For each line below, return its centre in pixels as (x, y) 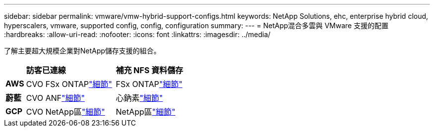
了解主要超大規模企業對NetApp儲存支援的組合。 (82, 51)
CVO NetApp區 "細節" (65, 112)
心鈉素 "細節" (139, 98)
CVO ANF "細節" (55, 98)
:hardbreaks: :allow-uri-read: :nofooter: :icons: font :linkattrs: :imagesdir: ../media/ (137, 34)
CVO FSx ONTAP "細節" (69, 84)
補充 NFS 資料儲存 (149, 70)
